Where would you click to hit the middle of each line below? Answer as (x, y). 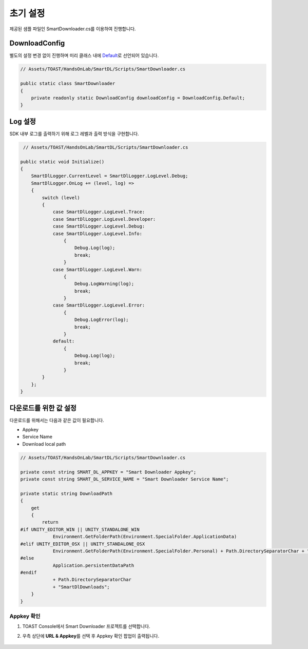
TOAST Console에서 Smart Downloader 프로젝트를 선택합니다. (86, 626)
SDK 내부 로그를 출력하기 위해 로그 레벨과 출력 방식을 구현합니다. (74, 133)
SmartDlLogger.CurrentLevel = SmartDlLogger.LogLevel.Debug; (110, 176)
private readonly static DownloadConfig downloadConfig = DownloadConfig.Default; (138, 98)
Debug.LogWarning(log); (104, 284)
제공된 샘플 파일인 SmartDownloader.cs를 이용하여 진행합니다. (73, 29)
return (50, 522)
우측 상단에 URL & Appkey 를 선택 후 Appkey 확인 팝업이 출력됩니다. (91, 636)
